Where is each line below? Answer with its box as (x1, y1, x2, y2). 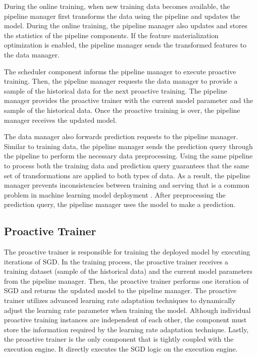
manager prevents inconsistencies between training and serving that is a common (4, 180, 250, 190)
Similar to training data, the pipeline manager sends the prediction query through (4, 141, 253, 151)
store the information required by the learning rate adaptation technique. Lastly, (4, 324, 249, 334)
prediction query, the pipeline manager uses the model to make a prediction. (4, 199, 236, 209)
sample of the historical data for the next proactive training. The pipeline (4, 85, 227, 96)
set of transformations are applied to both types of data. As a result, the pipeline (4, 170, 251, 180)
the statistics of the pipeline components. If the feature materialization (4, 30, 219, 40)
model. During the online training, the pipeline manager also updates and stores (4, 20, 248, 31)
